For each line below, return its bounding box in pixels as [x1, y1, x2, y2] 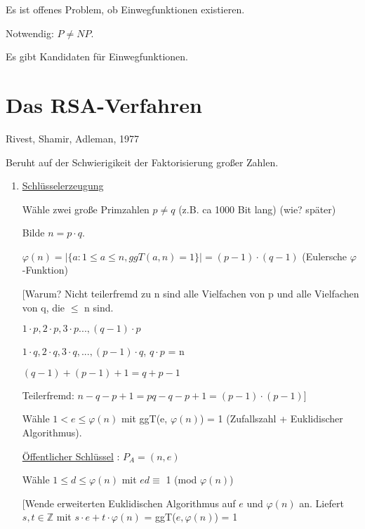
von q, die [22, 300, 65, 314]
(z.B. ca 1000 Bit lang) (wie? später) [178, 201, 336, 216]
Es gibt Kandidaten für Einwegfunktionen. [6, 49, 188, 64]
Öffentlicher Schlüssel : [22, 448, 120, 463]
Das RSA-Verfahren [6, 90, 202, 119]
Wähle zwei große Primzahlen [22, 201, 150, 216]
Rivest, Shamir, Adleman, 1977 [6, 130, 140, 145]
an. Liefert [299, 495, 344, 510]
